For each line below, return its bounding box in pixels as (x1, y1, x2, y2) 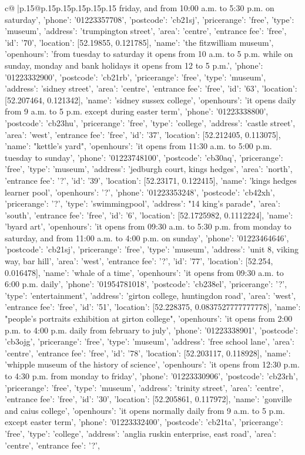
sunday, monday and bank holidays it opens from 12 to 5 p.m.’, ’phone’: (5, 59, 263, 71)
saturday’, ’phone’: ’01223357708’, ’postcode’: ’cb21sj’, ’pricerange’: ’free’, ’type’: (5, 13, 294, 25)
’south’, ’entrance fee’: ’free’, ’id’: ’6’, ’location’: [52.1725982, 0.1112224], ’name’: (5, 208, 293, 221)
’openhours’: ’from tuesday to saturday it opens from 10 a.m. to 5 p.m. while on (5, 48, 293, 60)
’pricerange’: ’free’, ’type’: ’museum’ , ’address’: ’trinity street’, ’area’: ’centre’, (5, 381, 284, 393)
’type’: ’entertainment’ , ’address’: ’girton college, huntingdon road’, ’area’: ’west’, (5, 289, 296, 301)
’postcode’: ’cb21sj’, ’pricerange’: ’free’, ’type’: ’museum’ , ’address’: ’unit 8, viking (5, 243, 299, 255)
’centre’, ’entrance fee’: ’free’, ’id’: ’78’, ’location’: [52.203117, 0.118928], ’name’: (5, 346, 291, 359)
